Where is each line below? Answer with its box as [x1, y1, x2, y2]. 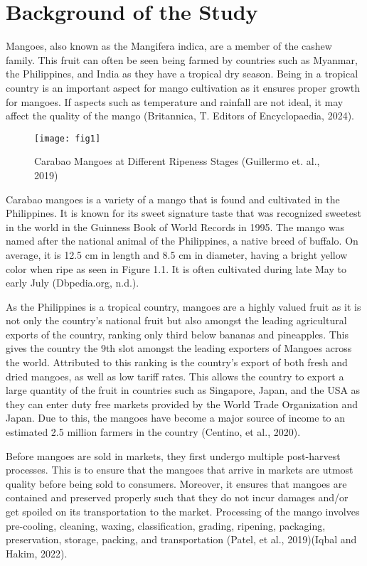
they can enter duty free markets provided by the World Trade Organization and [6, 396, 358, 411]
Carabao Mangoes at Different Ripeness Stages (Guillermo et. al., [34, 154, 320, 169]
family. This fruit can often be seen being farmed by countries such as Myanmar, [6, 52, 358, 67]
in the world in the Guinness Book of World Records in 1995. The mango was [6, 219, 345, 234]
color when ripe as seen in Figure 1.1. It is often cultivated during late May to [6, 261, 346, 276]
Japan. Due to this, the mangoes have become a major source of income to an [6, 410, 346, 425]
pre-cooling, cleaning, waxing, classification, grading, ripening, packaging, [6, 518, 326, 533]
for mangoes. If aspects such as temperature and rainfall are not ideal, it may [6, 94, 344, 109]
